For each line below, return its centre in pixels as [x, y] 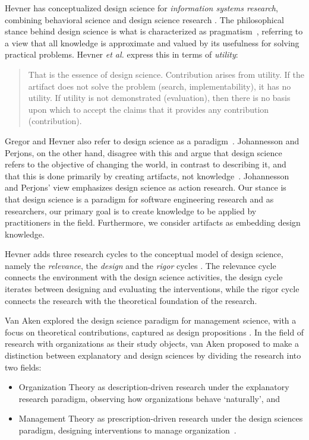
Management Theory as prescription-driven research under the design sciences [161, 418]
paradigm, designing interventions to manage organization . [127, 430]
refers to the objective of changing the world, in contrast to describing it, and [146, 164]
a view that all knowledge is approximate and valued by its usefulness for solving [152, 42]
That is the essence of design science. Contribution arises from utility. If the [166, 74]
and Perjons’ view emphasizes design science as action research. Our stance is [146, 187]
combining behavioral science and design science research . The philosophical [144, 19]
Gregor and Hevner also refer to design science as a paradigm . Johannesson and [152, 140]
